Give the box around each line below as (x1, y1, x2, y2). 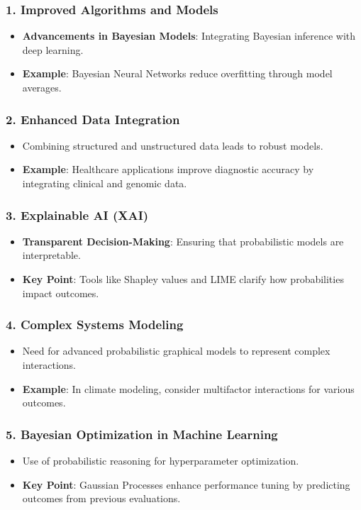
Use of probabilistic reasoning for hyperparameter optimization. (22, 453, 299, 467)
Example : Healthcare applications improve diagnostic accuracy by (22, 162, 314, 177)
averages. (22, 80, 62, 94)
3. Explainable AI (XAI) (6, 206, 149, 223)
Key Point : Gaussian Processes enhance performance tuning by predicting (22, 477, 350, 492)
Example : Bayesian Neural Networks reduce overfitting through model (22, 66, 333, 81)
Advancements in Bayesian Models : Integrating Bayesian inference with (22, 28, 356, 43)
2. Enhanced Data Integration (6, 110, 180, 128)
